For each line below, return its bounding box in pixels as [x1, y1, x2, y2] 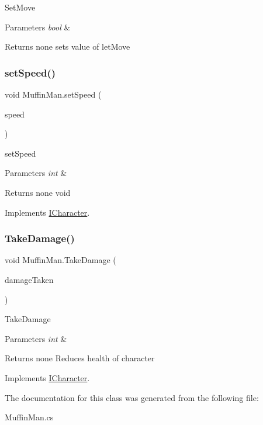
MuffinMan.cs [5, 411, 54, 423]
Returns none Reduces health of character [5, 352, 155, 364]
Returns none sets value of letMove [5, 40, 130, 53]
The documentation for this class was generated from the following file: [5, 391, 259, 403]
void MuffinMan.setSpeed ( [5, 88, 102, 100]
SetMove [5, 1, 36, 13]
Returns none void [5, 186, 71, 198]
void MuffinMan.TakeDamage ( [5, 254, 116, 266]
